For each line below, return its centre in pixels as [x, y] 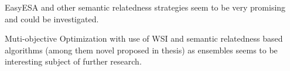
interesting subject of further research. [73, 61]
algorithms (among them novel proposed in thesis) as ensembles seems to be [141, 50]
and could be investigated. [52, 18]
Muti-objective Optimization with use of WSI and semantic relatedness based [144, 38]
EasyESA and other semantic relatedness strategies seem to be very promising [145, 7]
